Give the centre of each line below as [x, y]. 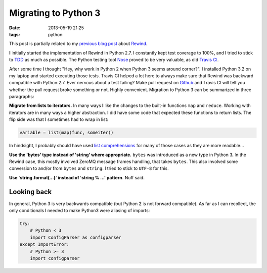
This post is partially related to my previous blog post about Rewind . [78, 44]
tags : [15, 34]
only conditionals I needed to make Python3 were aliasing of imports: [80, 211]
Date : [15, 28]
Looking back [30, 191]
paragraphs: [22, 97]
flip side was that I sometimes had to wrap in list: [59, 119]
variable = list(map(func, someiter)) [67, 133]
